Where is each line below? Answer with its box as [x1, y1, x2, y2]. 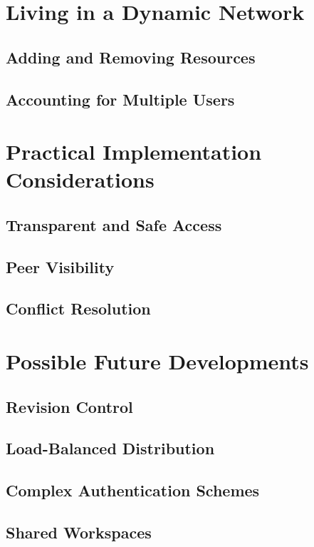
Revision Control [6, 395, 133, 417]
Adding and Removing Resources [6, 46, 256, 68]
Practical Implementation [6, 137, 262, 166]
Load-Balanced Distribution [6, 437, 215, 459]
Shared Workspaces [6, 521, 152, 543]
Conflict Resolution [6, 297, 151, 319]
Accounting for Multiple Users [6, 88, 235, 110]
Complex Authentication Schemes [6, 479, 260, 501]
